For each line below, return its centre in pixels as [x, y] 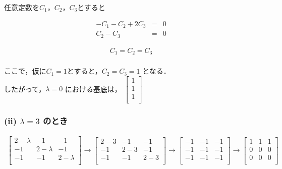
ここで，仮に [25, 71]
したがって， [25, 89]
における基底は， [93, 89]
